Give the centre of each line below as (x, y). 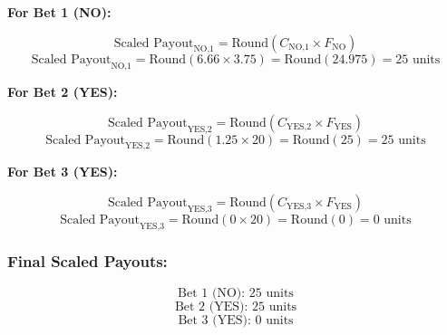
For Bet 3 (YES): (63, 172)
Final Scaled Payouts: (87, 261)
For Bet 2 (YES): (63, 92)
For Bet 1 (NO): (59, 12)
